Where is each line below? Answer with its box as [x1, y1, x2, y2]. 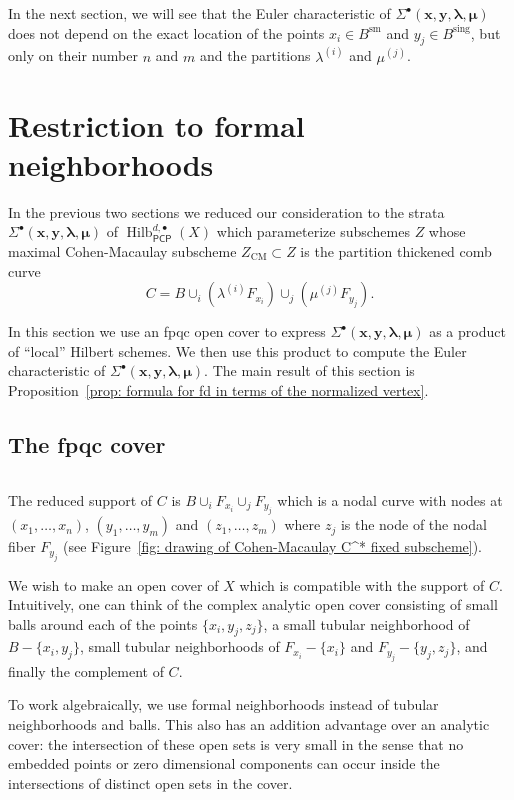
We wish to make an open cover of [8, 574, 219, 595]
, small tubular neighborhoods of [79, 636, 280, 657]
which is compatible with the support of [239, 574, 485, 595]
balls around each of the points [8, 613, 198, 634]
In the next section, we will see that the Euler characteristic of [8, 3, 391, 23]
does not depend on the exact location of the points [8, 22, 325, 43]
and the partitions [199, 45, 311, 66]
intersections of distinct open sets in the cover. [8, 772, 293, 793]
